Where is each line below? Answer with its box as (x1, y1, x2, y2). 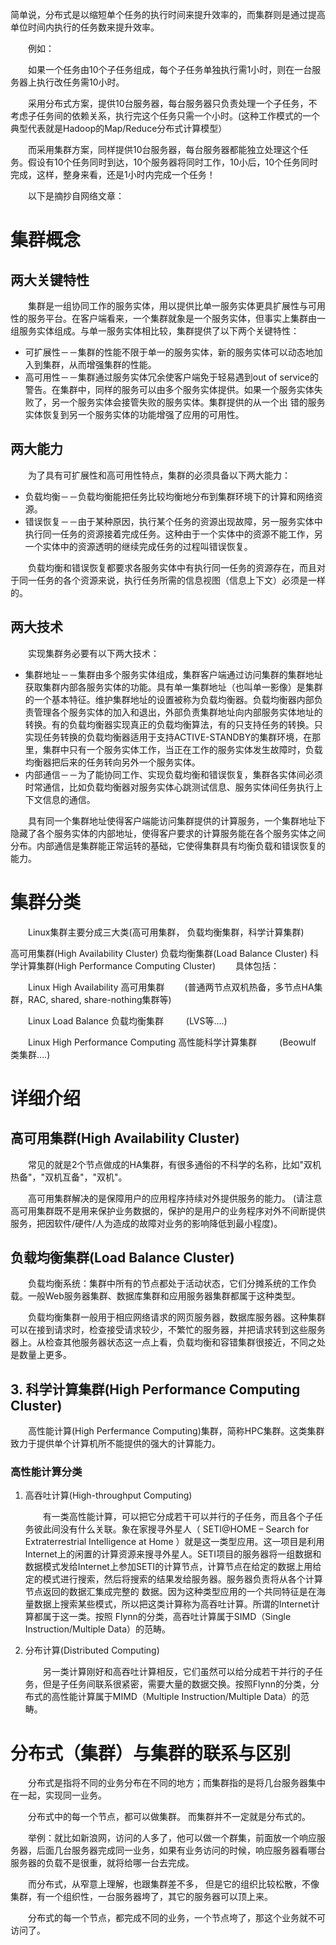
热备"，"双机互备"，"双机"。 (10, 1171, 128, 1183)
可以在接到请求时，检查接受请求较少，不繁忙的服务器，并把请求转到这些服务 (10, 1324, 326, 1336)
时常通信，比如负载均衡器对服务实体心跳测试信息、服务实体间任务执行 (24, 781, 315, 793)
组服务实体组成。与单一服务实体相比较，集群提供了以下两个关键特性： (10, 325, 300, 337)
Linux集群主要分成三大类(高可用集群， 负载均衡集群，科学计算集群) (27, 926, 305, 938)
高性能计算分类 (10, 1465, 83, 1479)
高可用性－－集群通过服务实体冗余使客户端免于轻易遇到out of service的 (24, 371, 319, 383)
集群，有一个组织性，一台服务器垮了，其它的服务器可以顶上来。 (10, 1891, 273, 1903)
